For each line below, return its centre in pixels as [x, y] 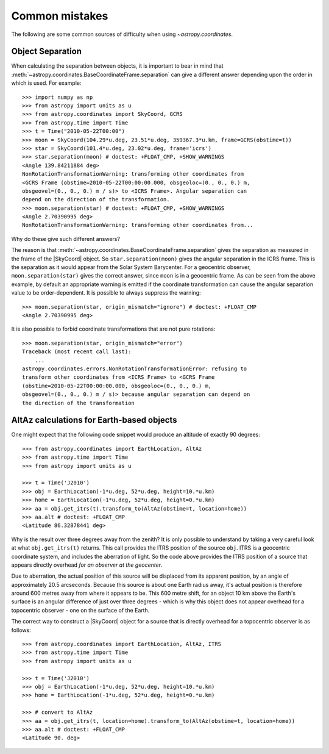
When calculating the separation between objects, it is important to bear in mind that [117, 66]
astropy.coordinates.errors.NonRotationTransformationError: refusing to [135, 368]
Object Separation [47, 52]
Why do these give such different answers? [65, 239]
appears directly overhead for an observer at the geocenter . [87, 565]
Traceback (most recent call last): [77, 352]
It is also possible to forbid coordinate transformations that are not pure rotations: [113, 329]
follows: [21, 630]
